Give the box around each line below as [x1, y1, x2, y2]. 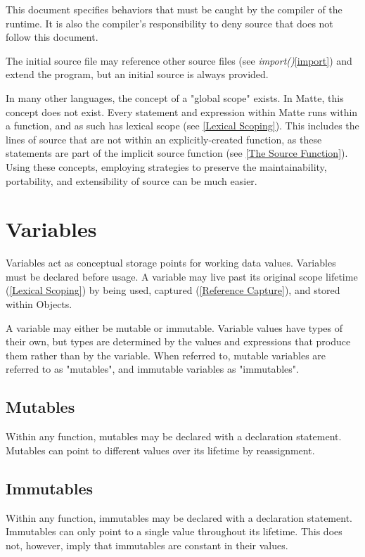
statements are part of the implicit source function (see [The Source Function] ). [6, 146, 348, 160]
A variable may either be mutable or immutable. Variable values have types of [6, 320, 343, 335]
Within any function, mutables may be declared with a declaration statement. [6, 429, 342, 444]
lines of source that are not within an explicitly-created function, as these [6, 132, 322, 146]
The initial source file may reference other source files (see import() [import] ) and [6, 53, 352, 68]
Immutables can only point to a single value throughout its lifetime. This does [6, 524, 342, 539]
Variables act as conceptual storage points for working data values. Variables [6, 255, 336, 270]
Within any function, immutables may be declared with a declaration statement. [6, 510, 352, 525]
